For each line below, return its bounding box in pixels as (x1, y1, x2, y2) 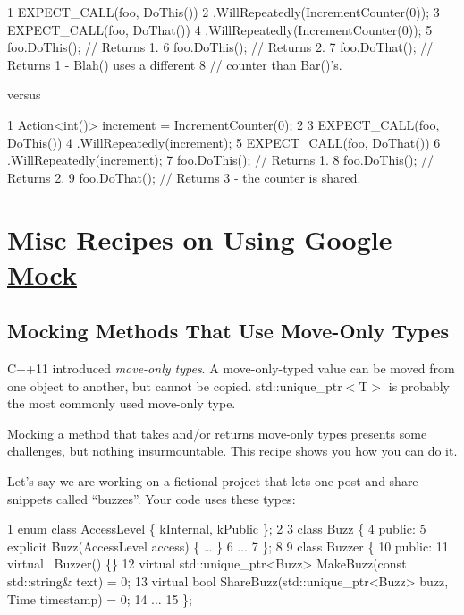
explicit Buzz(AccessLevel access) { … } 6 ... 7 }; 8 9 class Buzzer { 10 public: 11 (7, 536, 449, 555)
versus (7, 85, 41, 104)
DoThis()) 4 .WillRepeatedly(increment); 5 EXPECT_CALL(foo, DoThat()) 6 (7, 132, 441, 151)
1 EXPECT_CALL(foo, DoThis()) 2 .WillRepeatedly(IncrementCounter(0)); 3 (7, 3, 440, 21)
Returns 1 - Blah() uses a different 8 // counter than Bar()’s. (7, 55, 342, 73)
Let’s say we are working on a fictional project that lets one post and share (7, 472, 418, 491)
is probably (388, 376, 450, 395)
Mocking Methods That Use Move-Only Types (7, 317, 450, 345)
